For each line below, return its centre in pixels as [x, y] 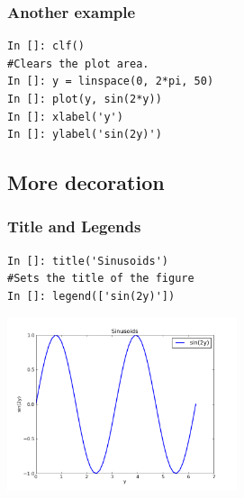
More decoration [86, 182]
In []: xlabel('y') [65, 117]
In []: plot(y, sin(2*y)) [85, 99]
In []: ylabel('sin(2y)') [85, 135]
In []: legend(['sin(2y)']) [91, 296]
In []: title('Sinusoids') [88, 261]
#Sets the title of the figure [101, 279]
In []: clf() [46, 46]
